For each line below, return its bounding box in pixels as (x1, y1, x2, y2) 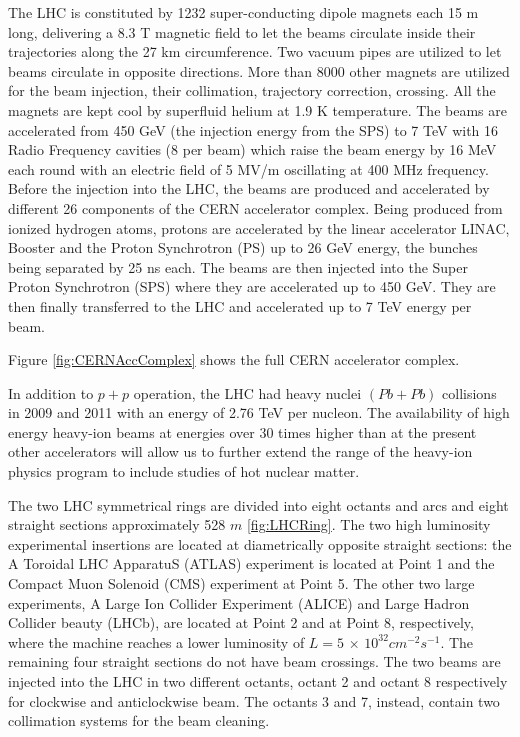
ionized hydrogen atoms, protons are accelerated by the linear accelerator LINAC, (8, 217, 510, 238)
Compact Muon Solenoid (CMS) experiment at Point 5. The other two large (8, 573, 475, 594)
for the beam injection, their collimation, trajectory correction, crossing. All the (8, 80, 496, 101)
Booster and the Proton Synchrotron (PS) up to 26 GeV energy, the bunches (8, 237, 478, 258)
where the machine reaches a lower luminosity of (8, 631, 305, 652)
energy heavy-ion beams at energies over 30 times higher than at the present (8, 421, 477, 442)
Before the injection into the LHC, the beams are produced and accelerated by (8, 178, 490, 199)
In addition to (8, 382, 94, 403)
